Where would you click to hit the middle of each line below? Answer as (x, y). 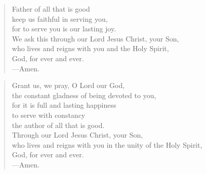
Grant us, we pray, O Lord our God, (68, 85)
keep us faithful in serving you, (60, 18)
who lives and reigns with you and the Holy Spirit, (90, 48)
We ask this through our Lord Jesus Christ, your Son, (95, 38)
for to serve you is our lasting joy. (64, 29)
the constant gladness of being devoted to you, (84, 95)
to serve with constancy (49, 115)
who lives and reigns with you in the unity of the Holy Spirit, (107, 144)
